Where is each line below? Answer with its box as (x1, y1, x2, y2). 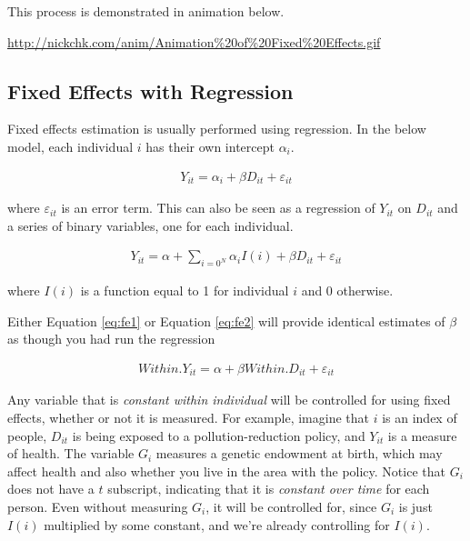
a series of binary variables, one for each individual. (7, 215, 294, 235)
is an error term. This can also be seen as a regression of (61, 198, 375, 217)
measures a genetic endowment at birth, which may (155, 444, 443, 463)
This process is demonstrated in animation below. (7, 2, 285, 20)
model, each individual (7, 136, 134, 155)
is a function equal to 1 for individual (80, 281, 289, 300)
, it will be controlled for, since (205, 496, 377, 516)
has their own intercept (145, 136, 275, 155)
